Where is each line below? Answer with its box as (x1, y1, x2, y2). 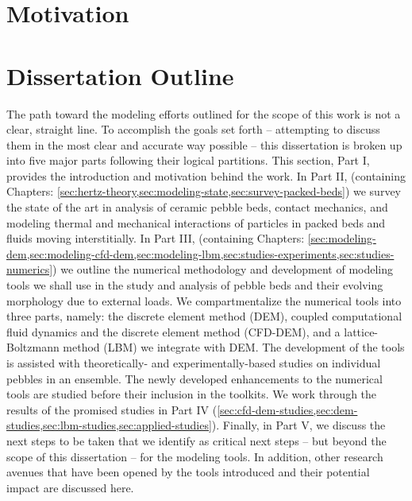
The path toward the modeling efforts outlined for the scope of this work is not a (6, 105, 401, 122)
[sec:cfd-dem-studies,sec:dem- (217, 401, 358, 417)
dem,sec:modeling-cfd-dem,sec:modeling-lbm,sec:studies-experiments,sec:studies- (6, 245, 395, 262)
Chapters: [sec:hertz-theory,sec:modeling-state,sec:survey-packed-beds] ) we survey (6, 183, 402, 200)
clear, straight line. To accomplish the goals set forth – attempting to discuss (6, 121, 380, 138)
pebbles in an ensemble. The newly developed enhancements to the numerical (6, 370, 383, 386)
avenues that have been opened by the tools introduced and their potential (6, 464, 370, 480)
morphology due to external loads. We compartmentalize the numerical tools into (6, 292, 402, 309)
